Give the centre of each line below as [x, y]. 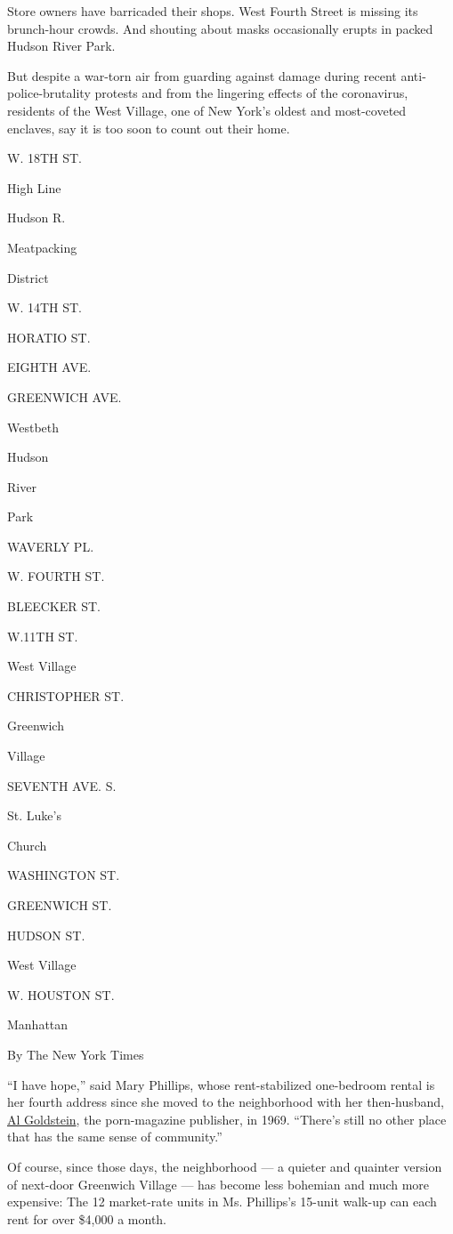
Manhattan [38, 1024]
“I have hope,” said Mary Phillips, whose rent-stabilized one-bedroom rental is [221, 1084]
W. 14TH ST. [44, 307]
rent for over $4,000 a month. [87, 1218]
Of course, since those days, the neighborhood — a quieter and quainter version [225, 1166]
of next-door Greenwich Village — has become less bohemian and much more [218, 1184]
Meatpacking [42, 247]
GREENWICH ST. [60, 905]
